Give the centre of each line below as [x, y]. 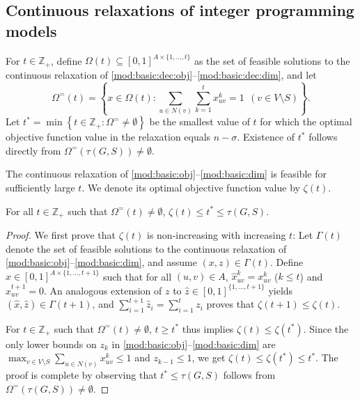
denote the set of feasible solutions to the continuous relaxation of [146, 248]
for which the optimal [306, 121]
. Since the [326, 328]
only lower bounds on [51, 344]
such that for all [137, 276]
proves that [230, 304]
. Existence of [266, 137]
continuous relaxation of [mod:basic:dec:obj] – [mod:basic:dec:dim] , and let [161, 74]
